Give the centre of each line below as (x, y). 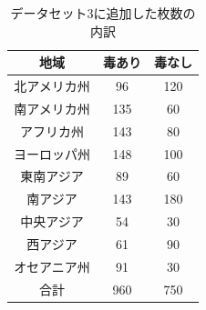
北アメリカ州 (52, 86)
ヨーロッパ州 (52, 153)
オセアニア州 (52, 266)
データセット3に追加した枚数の (103, 13)
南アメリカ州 (52, 108)
